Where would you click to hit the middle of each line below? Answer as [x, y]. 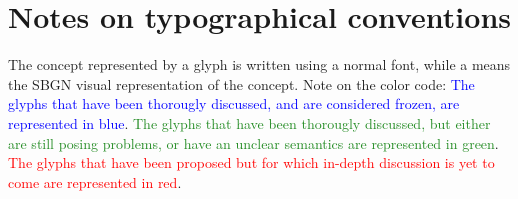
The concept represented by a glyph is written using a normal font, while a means [259, 64]
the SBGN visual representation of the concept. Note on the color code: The [241, 83]
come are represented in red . [95, 181]
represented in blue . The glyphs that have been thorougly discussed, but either [249, 122]
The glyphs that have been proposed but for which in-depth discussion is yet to [251, 162]
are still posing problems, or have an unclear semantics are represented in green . [253, 142]
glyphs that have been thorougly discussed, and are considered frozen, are [234, 103]
